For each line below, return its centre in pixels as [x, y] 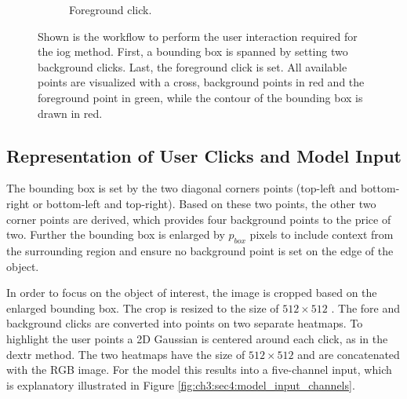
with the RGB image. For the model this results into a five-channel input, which [199, 370]
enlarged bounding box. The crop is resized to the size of [143, 307]
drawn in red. [70, 113]
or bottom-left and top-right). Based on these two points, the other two [204, 203]
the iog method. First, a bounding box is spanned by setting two [193, 51]
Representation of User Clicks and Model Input [204, 155]
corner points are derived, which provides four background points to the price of [199, 219]
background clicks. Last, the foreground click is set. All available [193, 66]
